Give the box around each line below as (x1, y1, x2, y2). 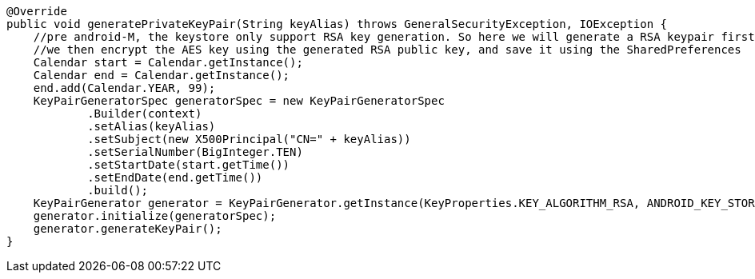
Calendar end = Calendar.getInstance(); (33, 69, 290, 82)
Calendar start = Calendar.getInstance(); (33, 56, 303, 69)
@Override (6, 5, 67, 18)
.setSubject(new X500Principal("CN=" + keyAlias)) (87, 133, 411, 145)
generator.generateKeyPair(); (33, 222, 222, 235)
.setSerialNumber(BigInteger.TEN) (87, 145, 303, 158)
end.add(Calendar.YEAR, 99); (33, 82, 216, 94)
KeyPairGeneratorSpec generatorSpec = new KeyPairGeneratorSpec (33, 94, 445, 107)
